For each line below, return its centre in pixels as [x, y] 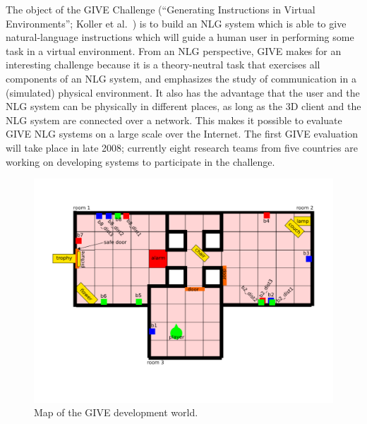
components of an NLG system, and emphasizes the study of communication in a [181, 78]
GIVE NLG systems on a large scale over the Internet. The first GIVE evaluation [182, 134]
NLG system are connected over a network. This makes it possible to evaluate [174, 120]
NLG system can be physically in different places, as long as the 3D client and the [183, 106]
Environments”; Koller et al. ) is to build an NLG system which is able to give [176, 23]
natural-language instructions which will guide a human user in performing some [180, 37]
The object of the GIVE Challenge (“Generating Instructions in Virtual [161, 9]
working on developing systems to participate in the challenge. [140, 161]
